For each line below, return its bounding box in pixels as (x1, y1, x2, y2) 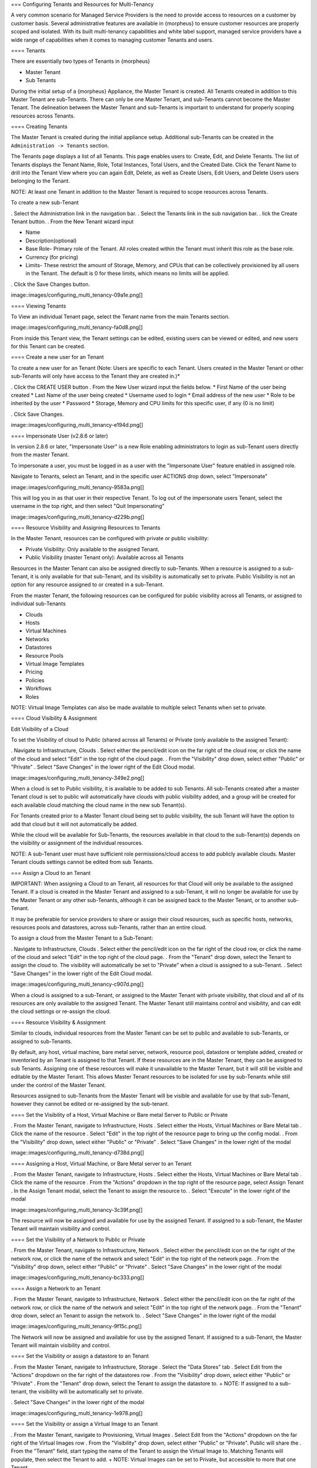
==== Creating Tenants (11, 123, 68, 130)
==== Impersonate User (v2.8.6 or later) (11, 432, 109, 439)
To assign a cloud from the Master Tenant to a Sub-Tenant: (11, 934, 153, 942)
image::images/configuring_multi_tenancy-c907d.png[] (11, 981, 144, 988)
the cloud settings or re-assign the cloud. (11, 1008, 111, 1015)
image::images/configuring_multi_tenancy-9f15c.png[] (11, 1323, 142, 1330)
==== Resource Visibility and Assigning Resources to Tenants (11, 524, 161, 531)
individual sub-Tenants (11, 600, 66, 607)
